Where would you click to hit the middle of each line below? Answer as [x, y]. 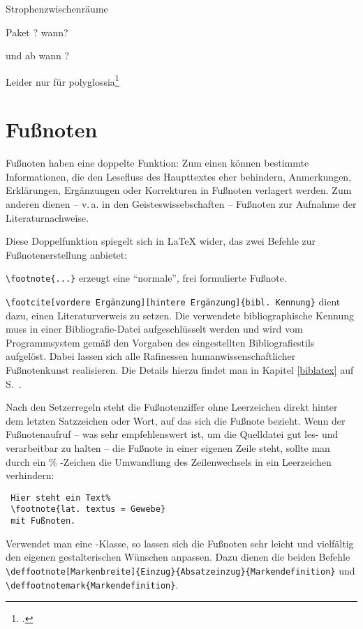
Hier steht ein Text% [61, 498]
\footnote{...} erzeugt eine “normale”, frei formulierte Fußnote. [146, 278]
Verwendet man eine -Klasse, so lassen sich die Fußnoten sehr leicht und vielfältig [180, 543]
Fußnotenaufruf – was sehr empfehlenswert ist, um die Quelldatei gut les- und [172, 434]
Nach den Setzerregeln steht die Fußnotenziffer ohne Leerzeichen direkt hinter [172, 407]
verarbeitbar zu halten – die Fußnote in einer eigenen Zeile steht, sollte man [168, 447]
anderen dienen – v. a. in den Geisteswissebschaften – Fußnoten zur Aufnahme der [181, 203]
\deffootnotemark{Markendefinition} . [92, 584]
